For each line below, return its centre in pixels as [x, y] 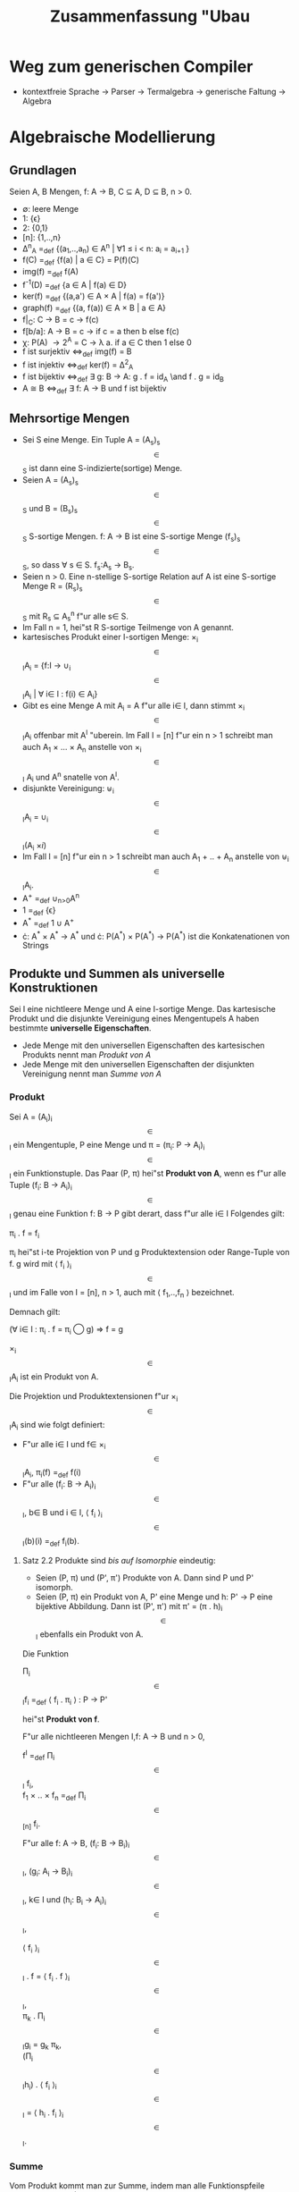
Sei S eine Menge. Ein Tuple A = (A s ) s [91, 441]
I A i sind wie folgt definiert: [57, 1425]
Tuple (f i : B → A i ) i [41, 1186]
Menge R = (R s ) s [52, 587]
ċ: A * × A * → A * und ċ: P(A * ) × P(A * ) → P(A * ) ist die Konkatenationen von [156, 935]
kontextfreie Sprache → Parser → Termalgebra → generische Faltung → [154, 91]
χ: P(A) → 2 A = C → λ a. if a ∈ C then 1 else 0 [107, 341]
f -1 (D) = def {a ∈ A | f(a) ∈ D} [75, 285]
